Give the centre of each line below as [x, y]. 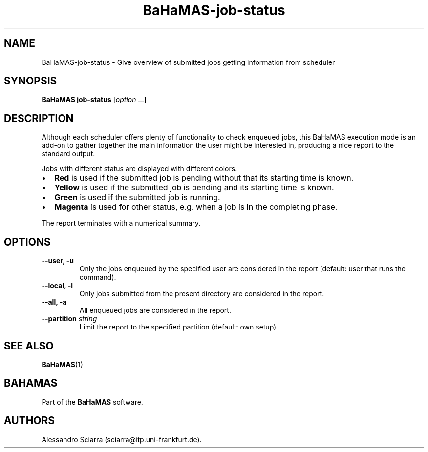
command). [98, 277]
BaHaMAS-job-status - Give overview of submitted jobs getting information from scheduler [188, 62]
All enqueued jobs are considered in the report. [155, 310]
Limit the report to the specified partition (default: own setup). [179, 327]
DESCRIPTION [39, 118]
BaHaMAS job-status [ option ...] [94, 100]
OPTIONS [27, 242]
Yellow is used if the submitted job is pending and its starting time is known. [194, 188]
